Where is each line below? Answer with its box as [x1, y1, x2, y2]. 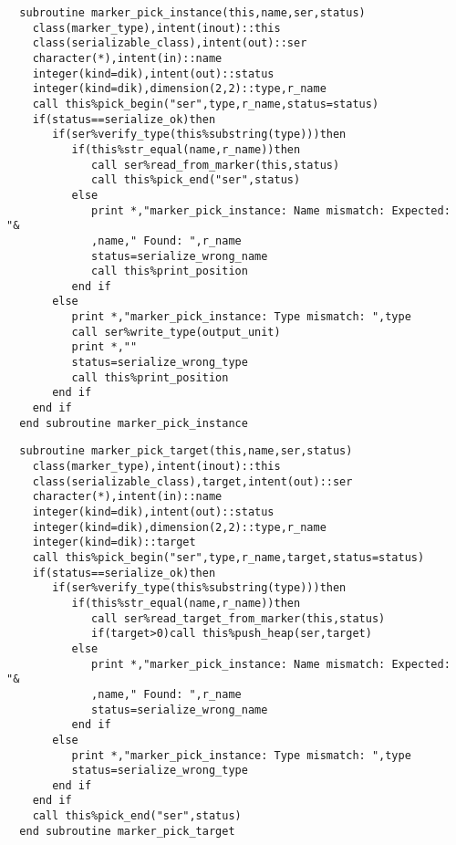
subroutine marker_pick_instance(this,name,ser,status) [19, 6, 366, 19]
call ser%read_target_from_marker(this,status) [91, 611, 386, 625]
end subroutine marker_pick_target [19, 824, 235, 838]
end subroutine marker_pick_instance [19, 416, 248, 430]
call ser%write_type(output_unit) [71, 325, 281, 339]
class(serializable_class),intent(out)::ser [32, 37, 307, 50]
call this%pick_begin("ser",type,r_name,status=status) [32, 97, 379, 110]
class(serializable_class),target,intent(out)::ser [32, 475, 353, 488]
